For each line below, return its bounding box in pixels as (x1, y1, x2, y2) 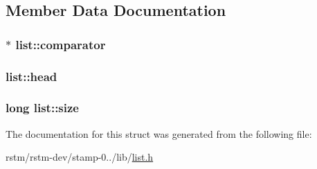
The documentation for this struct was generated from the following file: (6, 126, 312, 141)
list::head (6, 67, 57, 84)
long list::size (6, 99, 79, 116)
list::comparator (15, 35, 106, 53)
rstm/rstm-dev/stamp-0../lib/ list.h (6, 150, 154, 164)
